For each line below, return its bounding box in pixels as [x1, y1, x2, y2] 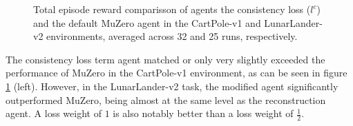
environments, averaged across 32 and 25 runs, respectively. [46, 29, 298, 43]
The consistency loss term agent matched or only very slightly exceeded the [6, 52, 325, 66]
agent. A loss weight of [6, 106, 102, 120]
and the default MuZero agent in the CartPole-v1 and [33, 15, 261, 30]
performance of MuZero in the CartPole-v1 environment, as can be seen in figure [6, 65, 347, 80]
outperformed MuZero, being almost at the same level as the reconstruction [6, 92, 326, 107]
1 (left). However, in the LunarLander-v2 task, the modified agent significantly [6, 78, 338, 93]
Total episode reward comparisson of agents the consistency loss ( [33, 2, 311, 16]
